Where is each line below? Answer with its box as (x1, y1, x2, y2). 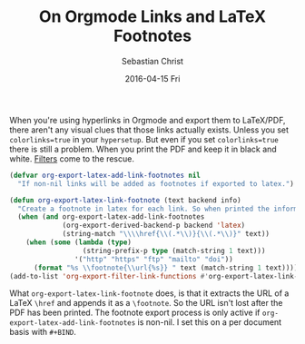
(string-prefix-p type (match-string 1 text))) (82, 246, 266, 255)
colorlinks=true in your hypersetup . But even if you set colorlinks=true (9, 133, 279, 144)
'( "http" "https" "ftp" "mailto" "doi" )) (74, 254, 233, 264)
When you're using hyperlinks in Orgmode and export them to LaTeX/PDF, (9, 114, 286, 125)
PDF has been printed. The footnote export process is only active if (9, 307, 261, 319)
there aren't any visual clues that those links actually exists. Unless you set (9, 124, 289, 135)
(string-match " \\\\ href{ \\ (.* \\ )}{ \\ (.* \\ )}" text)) (62, 230, 271, 239)
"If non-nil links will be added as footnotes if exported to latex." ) (17, 179, 295, 188)
